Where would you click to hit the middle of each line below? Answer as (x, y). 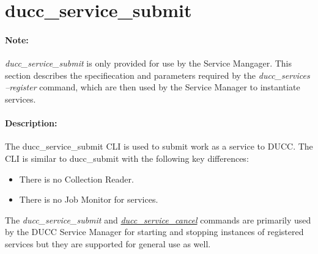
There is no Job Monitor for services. (89, 199)
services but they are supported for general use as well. (108, 243)
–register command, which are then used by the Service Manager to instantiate (153, 87)
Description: (31, 123)
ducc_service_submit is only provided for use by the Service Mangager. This (148, 63)
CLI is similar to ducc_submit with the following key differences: (127, 158)
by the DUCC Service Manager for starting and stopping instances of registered (154, 232)
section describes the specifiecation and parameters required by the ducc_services (157, 75)
